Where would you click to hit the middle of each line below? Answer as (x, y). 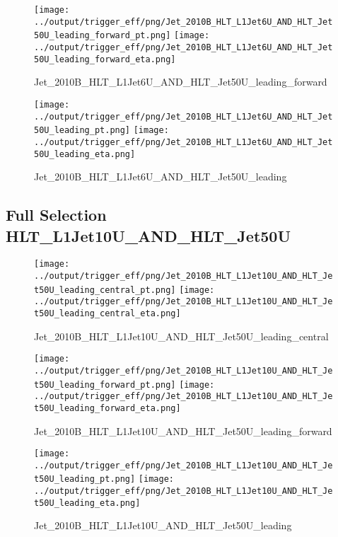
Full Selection (56, 215)
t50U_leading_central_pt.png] (105, 290)
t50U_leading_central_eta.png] (107, 313)
